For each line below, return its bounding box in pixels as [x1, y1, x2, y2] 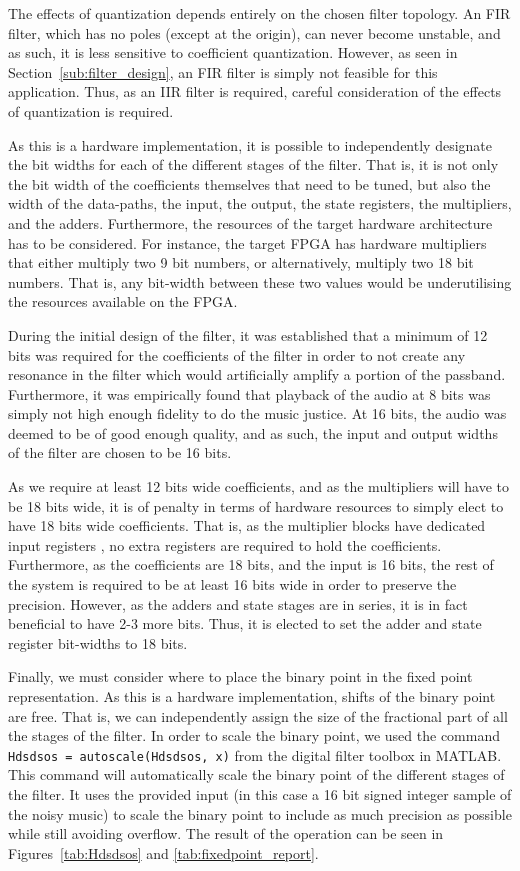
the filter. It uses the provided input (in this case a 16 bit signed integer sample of [8, 784, 512, 805]
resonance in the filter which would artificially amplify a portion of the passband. [8, 364, 506, 385]
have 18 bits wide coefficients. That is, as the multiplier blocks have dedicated [8, 515, 486, 536]
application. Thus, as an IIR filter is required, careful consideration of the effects [8, 81, 502, 102]
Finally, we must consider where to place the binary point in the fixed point [8, 666, 473, 687]
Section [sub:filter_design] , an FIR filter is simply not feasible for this [8, 61, 438, 82]
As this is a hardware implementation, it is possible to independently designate [8, 134, 493, 155]
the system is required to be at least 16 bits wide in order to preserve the [8, 574, 457, 595]
